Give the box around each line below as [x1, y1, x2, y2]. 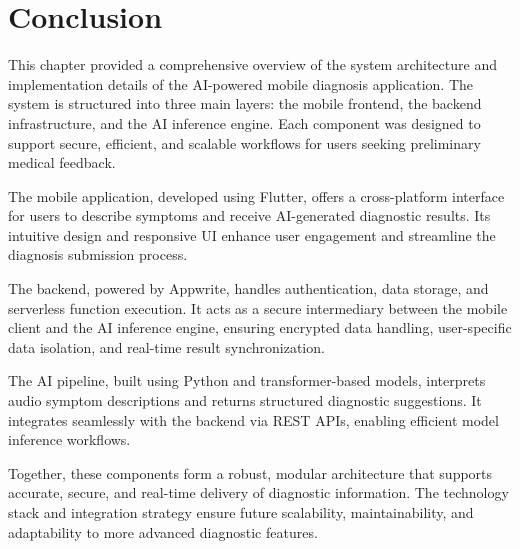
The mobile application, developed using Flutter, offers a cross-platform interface [8, 185, 505, 206]
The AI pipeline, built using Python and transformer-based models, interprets [8, 370, 486, 391]
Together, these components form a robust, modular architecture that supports [8, 462, 493, 483]
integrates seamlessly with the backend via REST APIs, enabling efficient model [8, 409, 499, 430]
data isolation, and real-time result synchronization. [8, 336, 325, 357]
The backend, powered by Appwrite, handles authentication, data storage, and [8, 278, 489, 299]
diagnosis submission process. [8, 244, 188, 265]
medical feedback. [8, 152, 116, 173]
